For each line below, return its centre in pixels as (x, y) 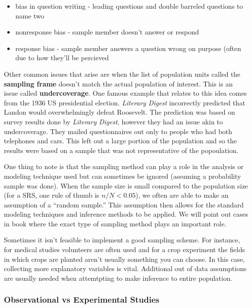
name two (30, 15)
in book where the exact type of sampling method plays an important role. (115, 223)
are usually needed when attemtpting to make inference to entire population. (118, 278)
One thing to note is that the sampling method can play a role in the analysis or (124, 166)
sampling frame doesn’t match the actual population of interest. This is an (118, 83)
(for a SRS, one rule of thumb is (52, 195)
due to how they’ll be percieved (62, 58)
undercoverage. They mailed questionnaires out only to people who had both (118, 131)
